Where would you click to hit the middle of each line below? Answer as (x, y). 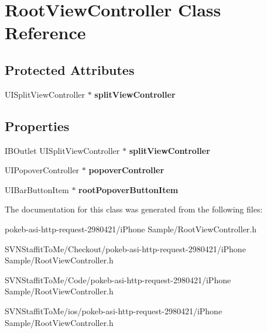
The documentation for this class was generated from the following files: (134, 209)
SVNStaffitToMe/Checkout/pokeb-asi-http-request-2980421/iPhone (125, 248)
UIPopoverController (42, 170)
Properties (37, 126)
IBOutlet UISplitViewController (62, 150)
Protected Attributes (70, 69)
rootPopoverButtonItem (129, 189)
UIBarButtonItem (37, 189)
